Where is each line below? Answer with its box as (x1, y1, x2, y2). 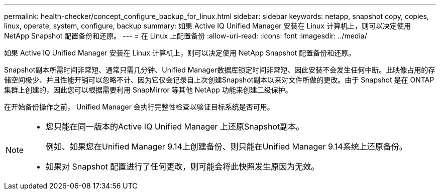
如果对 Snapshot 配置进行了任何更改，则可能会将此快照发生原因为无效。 (46, 161, 319, 171)
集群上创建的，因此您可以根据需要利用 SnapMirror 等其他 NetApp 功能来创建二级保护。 (4, 85, 292, 94)
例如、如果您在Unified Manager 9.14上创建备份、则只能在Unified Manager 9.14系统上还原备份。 (46, 141, 407, 151)
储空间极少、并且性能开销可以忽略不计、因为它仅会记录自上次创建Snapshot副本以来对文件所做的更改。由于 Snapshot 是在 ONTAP (4, 75, 434, 84)
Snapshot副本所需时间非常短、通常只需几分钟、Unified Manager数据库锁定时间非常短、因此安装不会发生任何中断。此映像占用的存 (4, 65, 435, 74)
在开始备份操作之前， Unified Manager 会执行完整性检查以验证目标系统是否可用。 (4, 102, 274, 111)
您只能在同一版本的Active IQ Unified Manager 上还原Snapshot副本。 (46, 121, 304, 131)
